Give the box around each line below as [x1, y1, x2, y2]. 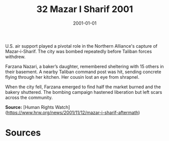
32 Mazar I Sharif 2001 [36, 4, 133, 15]
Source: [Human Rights [5, 104, 54, 110]
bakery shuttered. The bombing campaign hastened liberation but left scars [5, 89, 162, 95]
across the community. [5, 94, 53, 100]
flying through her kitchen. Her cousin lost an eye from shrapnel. [5, 74, 140, 80]
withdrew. [5, 54, 26, 60]
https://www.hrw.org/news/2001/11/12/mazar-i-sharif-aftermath [7, 109, 139, 115]
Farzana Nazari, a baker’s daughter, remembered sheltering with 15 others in [5, 63, 164, 69]
